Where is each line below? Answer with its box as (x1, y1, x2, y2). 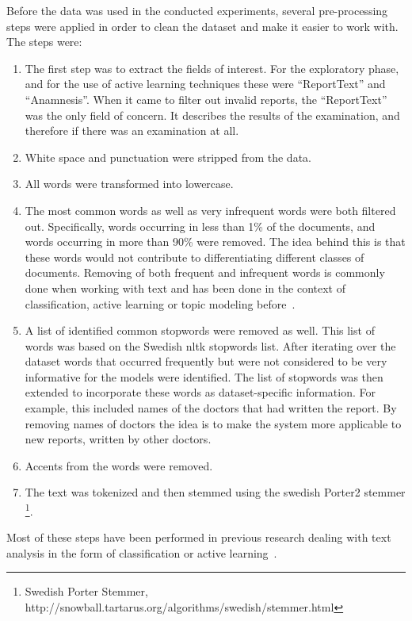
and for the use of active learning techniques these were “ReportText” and (25, 75, 386, 92)
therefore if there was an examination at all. (25, 122, 239, 139)
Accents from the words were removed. (25, 457, 213, 473)
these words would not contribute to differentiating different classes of (25, 248, 364, 265)
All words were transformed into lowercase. (25, 175, 234, 192)
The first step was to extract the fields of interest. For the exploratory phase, (25, 59, 399, 76)
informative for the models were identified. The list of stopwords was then (25, 368, 383, 385)
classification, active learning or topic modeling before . (25, 295, 296, 312)
